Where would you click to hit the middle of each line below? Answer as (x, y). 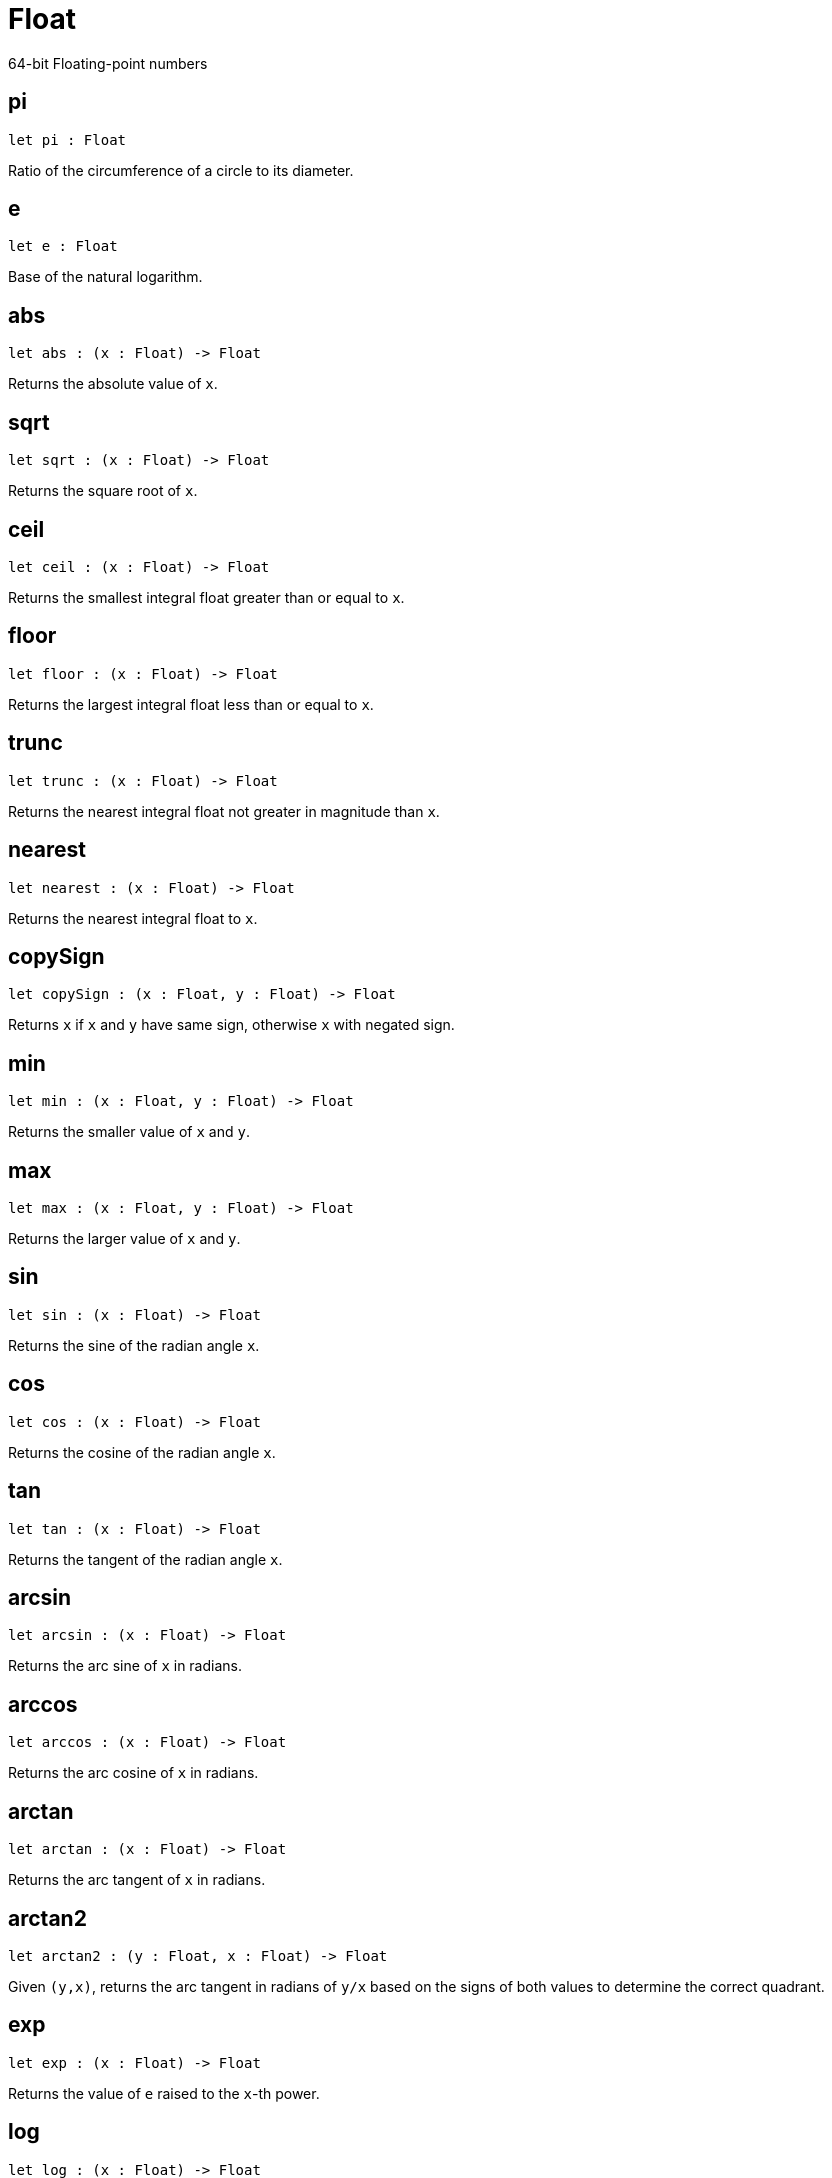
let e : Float (63, 246)
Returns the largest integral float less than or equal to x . (191, 704)
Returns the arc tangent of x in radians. (137, 1880)
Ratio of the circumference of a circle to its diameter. (181, 170)
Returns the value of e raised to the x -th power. (164, 2093)
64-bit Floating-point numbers (108, 63)
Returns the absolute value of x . (113, 384)
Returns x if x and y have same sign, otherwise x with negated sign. (231, 1025)
